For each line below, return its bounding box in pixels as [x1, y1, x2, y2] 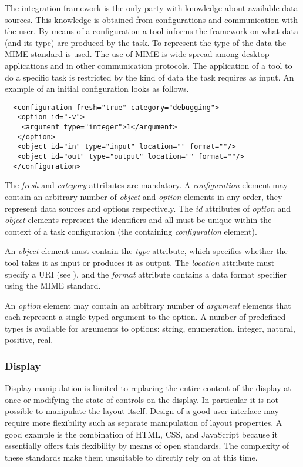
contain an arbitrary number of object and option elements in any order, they [5, 190, 282, 202]
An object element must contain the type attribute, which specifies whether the [5, 245, 288, 257]
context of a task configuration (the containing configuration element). [5, 225, 257, 237]
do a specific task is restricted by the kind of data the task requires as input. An [5, 71, 294, 83]
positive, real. [5, 333, 53, 346]
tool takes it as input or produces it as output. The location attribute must [5, 256, 275, 268]
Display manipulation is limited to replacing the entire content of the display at [5, 382, 291, 394]
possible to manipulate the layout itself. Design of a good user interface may [5, 405, 279, 417]
